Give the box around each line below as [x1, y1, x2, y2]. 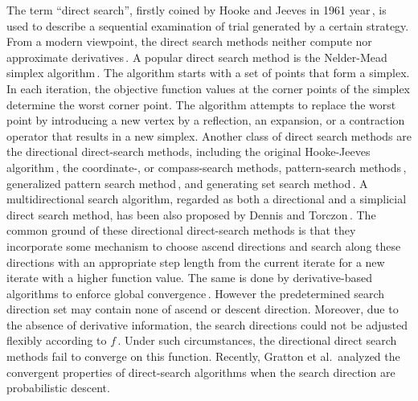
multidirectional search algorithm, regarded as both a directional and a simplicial [6, 190, 407, 207]
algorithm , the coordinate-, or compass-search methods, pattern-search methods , [6, 158, 407, 175]
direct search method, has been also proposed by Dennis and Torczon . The [6, 206, 376, 223]
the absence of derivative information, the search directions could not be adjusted [6, 316, 408, 333]
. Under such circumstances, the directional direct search [117, 332, 397, 349]
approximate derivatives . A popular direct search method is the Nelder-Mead [6, 48, 387, 65]
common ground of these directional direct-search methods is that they [6, 222, 356, 239]
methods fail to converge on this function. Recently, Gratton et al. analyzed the [6, 348, 400, 365]
